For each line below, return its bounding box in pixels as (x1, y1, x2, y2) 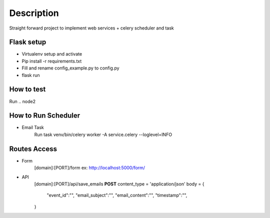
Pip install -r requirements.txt (21, 58, 82, 64)
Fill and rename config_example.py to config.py (21, 65, 119, 71)
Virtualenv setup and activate (21, 51, 82, 57)
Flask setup (9, 38, 46, 46)
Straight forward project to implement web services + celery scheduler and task (9, 25, 174, 31)
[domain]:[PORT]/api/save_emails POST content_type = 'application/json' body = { (34, 180, 204, 187)
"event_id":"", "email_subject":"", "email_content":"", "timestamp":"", (46, 192, 187, 198)
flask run (21, 72, 40, 78)
